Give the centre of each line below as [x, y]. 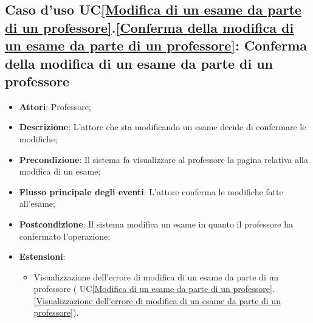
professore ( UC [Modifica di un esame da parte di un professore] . [154, 289]
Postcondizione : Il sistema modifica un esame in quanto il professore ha [156, 224]
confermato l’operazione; [65, 236]
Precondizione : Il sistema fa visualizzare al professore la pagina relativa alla [163, 159]
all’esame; [37, 203]
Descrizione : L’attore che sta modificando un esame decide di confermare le [163, 127]
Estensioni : [42, 256]
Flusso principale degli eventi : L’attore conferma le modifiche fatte [151, 191]
